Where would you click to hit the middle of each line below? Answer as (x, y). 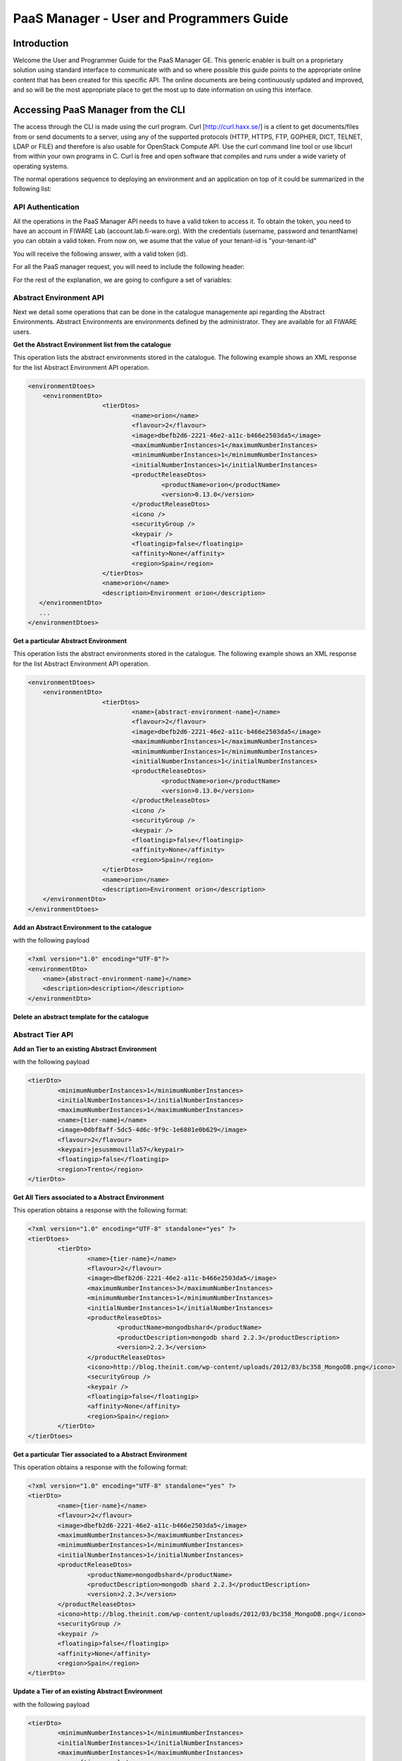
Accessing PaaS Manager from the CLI (99, 110)
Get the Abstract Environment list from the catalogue (92, 344)
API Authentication (46, 207)
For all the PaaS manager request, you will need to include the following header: (129, 267)
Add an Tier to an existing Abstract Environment (85, 1049)
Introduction (41, 43)
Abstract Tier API (43, 1035)
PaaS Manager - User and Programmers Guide (151, 18)
